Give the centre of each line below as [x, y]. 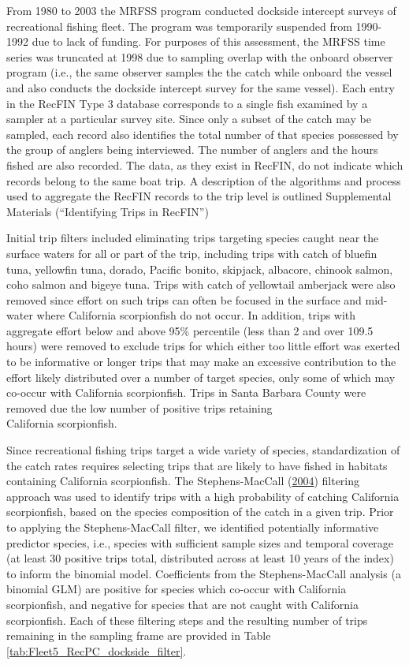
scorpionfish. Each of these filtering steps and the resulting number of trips [187, 620]
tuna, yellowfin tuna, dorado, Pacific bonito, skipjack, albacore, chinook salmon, [200, 269]
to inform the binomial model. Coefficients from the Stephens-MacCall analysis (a [204, 573]
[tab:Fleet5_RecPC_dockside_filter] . [97, 650]
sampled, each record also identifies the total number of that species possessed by [203, 134]
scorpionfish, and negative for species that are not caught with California [182, 604]
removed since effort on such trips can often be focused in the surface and [184, 299]
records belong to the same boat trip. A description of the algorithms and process [204, 180]
